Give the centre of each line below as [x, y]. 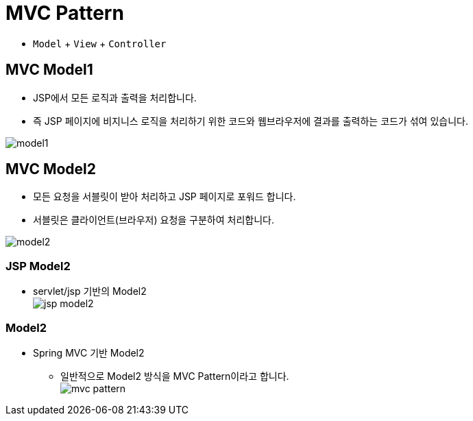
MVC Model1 [49, 70]
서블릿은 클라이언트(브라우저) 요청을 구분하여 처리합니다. [154, 220]
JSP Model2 [38, 266]
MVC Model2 [51, 169]
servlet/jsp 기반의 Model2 [90, 291]
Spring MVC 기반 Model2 [89, 352]
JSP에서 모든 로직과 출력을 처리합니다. [115, 97]
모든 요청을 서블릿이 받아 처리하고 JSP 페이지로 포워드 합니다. [165, 197]
